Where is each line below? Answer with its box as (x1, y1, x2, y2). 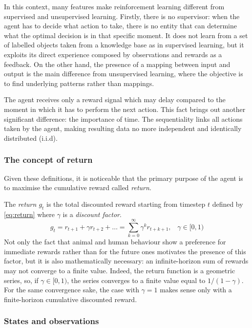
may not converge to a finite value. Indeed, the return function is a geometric (4, 265, 235, 276)
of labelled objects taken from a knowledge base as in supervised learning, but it (4, 40, 244, 50)
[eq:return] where (4, 209, 55, 219)
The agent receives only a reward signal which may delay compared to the (4, 94, 226, 105)
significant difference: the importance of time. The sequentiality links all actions (4, 113, 243, 124)
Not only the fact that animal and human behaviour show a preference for (4, 237, 226, 247)
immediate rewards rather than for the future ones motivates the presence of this (4, 246, 246, 256)
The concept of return (4, 153, 93, 166)
